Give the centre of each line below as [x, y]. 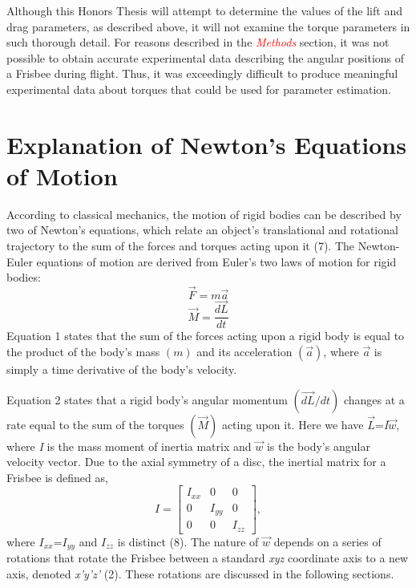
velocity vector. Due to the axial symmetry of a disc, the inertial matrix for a [196, 462]
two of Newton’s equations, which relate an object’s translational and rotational [202, 230]
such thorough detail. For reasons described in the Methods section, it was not [198, 42]
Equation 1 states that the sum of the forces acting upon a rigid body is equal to [206, 336]
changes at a [374, 399]
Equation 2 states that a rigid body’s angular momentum [147, 399]
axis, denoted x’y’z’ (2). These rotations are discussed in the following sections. [200, 573]
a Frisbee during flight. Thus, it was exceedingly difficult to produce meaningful [202, 73]
